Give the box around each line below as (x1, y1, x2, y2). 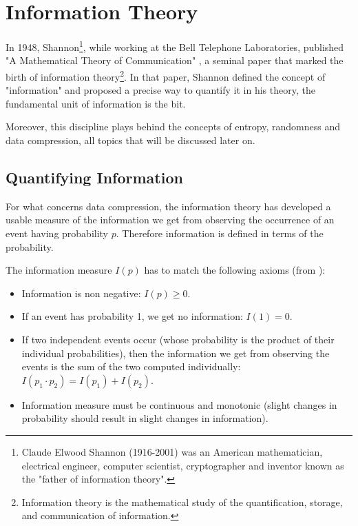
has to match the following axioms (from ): (144, 263, 326, 277)
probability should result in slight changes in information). (21, 411, 268, 425)
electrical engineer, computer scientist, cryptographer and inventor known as (21, 458, 344, 472)
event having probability (6, 225, 109, 240)
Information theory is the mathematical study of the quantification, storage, (21, 494, 343, 509)
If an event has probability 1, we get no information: (21, 309, 243, 323)
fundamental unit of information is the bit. (6, 96, 186, 110)
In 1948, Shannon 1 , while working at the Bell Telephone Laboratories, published (6, 38, 344, 54)
